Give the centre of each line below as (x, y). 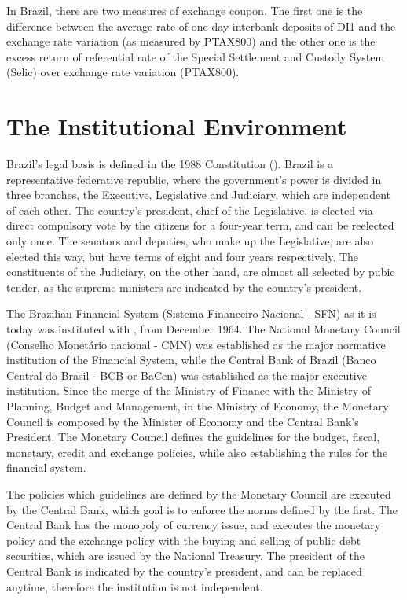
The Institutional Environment (177, 126)
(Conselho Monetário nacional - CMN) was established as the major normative (196, 344)
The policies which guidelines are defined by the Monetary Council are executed (199, 493)
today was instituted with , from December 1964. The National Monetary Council (203, 329)
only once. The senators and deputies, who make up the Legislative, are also (190, 241)
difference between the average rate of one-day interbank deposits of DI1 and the (201, 26)
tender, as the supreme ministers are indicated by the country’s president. (184, 287)
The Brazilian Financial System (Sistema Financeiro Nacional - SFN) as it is (191, 313)
